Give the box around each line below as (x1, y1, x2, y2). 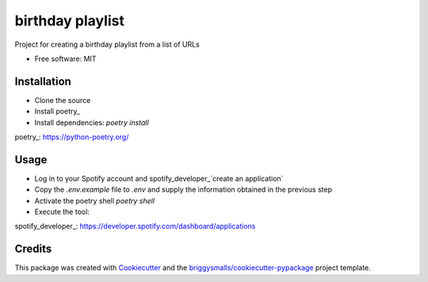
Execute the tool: (34, 207, 90, 217)
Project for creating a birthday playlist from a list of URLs (14, 40, 200, 49)
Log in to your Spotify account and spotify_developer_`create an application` (34, 173, 284, 183)
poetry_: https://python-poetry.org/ (14, 132, 129, 142)
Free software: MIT (34, 54, 97, 63)
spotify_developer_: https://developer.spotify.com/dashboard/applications (14, 222, 256, 231)
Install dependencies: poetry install (34, 117, 150, 127)
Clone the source (34, 95, 91, 105)
